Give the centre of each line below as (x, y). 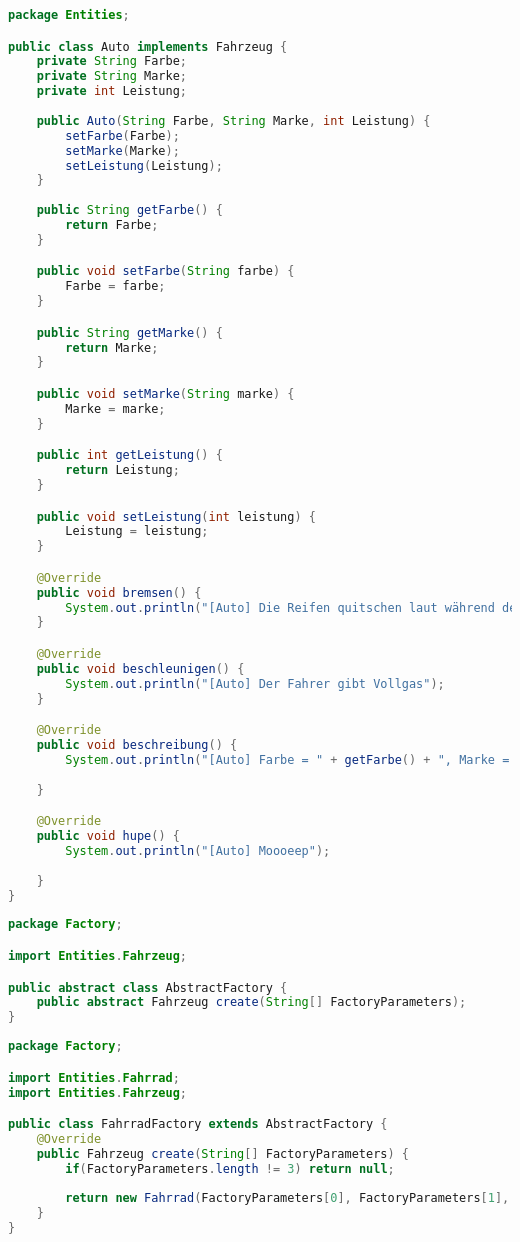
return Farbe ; (112, 225)
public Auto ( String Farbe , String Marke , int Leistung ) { (233, 120)
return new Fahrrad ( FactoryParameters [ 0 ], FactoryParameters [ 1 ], (287, 1198)
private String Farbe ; (112, 61)
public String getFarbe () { (129, 210)
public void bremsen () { (119, 592)
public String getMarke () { (129, 332)
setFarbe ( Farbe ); (122, 135)
